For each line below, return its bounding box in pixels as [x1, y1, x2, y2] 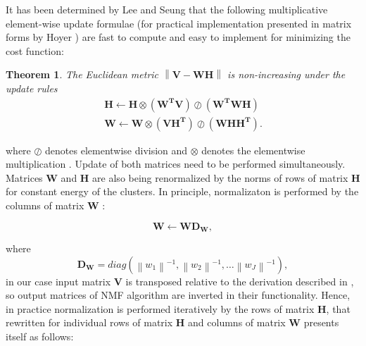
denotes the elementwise [201, 142, 305, 157]
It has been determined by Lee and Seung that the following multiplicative [6, 2, 328, 16]
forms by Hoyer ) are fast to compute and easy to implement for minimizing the [6, 30, 351, 44]
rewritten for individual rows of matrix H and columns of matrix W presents [6, 315, 339, 330]
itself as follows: [6, 329, 74, 344]
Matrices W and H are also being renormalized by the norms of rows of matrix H [6, 170, 360, 185]
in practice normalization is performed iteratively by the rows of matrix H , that [6, 301, 351, 316]
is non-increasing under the [227, 67, 346, 82]
